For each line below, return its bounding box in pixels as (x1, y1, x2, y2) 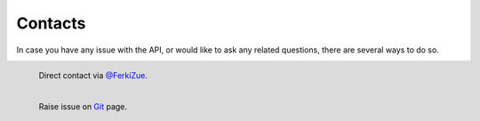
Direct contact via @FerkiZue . (38, 69, 148, 80)
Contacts (16, 13, 86, 33)
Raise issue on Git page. (38, 101, 128, 111)
